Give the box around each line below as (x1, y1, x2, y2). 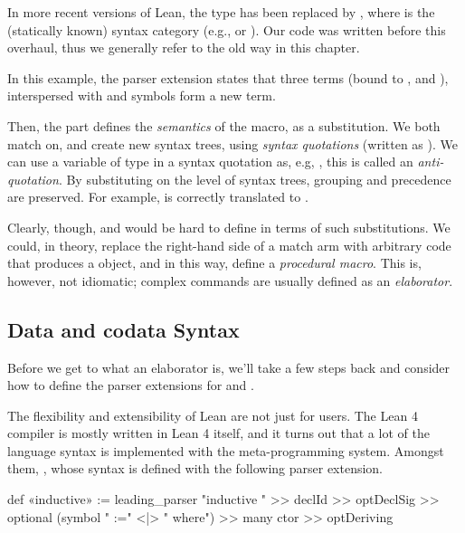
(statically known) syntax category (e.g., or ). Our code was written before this (7, 20, 446, 39)
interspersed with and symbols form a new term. (7, 86, 276, 105)
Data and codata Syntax (7, 315, 240, 343)
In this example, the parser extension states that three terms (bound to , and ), (7, 68, 449, 87)
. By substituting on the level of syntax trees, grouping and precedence (58, 169, 451, 188)
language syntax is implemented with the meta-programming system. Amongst (7, 441, 444, 460)
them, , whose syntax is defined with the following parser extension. (7, 459, 384, 478)
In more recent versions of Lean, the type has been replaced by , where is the (7, 3, 435, 21)
